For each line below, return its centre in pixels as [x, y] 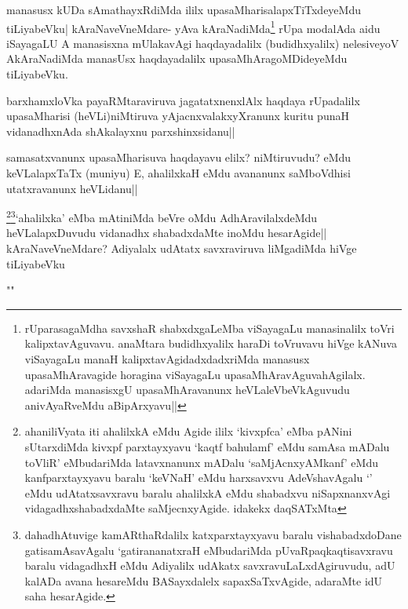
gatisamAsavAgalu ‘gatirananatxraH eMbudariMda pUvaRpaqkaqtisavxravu [209, 550]
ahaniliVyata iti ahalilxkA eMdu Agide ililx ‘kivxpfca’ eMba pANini [188, 431]
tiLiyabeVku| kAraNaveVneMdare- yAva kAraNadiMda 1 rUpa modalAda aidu [193, 27]
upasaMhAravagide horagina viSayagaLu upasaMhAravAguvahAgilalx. [195, 374]
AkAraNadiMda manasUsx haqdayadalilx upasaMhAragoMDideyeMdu [177, 58]
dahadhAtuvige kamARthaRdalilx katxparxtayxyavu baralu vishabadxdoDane [213, 534]
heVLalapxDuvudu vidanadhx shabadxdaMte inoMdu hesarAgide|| [167, 233]
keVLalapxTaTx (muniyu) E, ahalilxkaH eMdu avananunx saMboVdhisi [178, 173]
